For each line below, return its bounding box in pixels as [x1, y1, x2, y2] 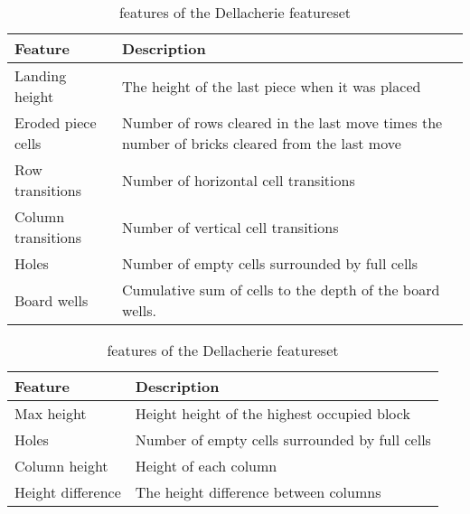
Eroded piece [14, 112, 97, 133]
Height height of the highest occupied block [135, 403, 410, 424]
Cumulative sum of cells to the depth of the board [122, 279, 440, 300]
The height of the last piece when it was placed [122, 75, 421, 97]
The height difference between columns [135, 481, 381, 502]
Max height [14, 403, 87, 424]
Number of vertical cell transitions [122, 216, 339, 238]
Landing [14, 65, 67, 86]
